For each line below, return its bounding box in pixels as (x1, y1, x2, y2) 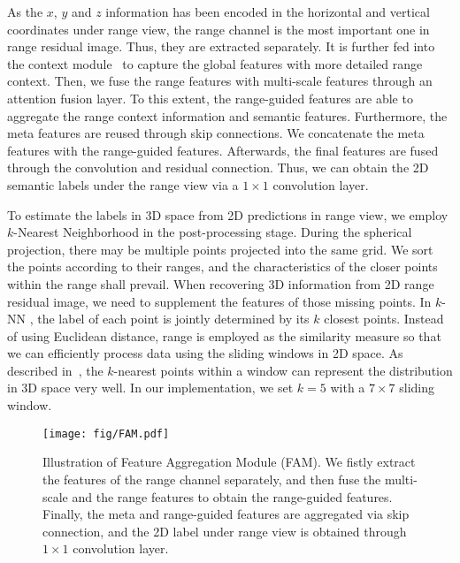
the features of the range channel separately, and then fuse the (42, 469, 381, 488)
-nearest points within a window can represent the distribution (113, 361, 453, 379)
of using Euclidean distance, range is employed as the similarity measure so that (7, 326, 441, 345)
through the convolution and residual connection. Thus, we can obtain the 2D (7, 158, 429, 177)
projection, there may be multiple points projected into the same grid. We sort (7, 240, 433, 258)
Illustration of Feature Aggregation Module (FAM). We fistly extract (42, 453, 416, 471)
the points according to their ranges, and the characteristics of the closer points (7, 257, 438, 276)
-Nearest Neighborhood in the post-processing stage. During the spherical (13, 223, 412, 241)
